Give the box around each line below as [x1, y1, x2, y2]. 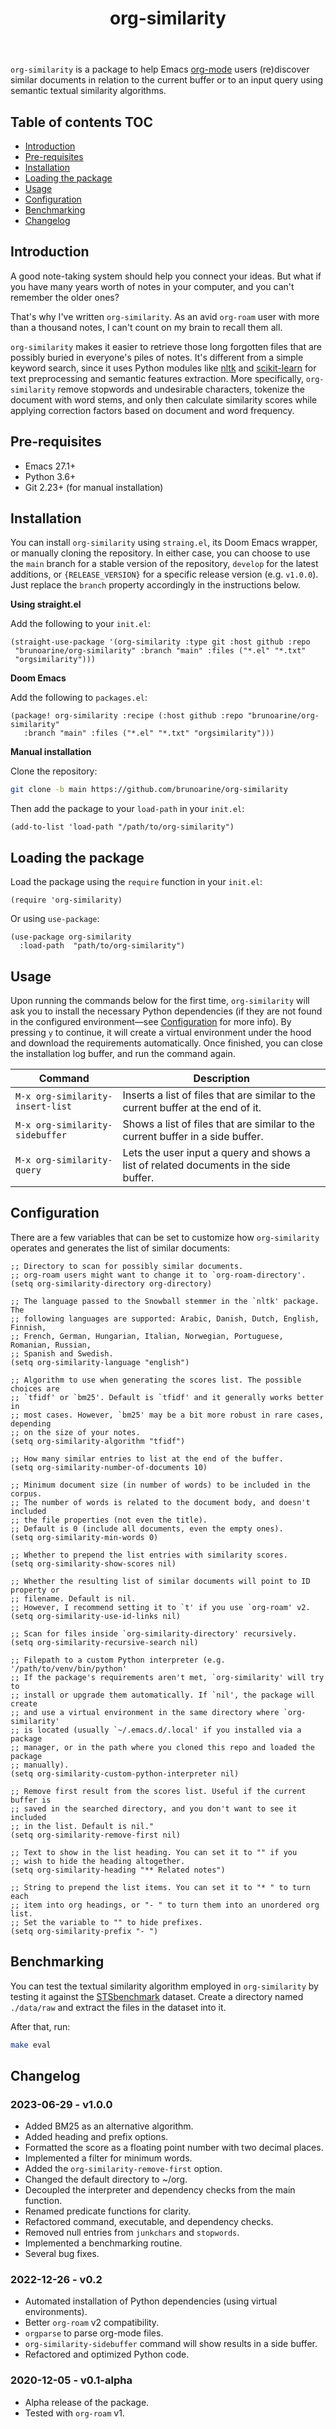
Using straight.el [10, 598, 82, 611]
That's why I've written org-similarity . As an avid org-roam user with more [10, 310, 320, 322]
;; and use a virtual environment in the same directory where [10, 1707, 280, 1717]
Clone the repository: [10, 765, 98, 777]
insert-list [15, 1100, 73, 1112]
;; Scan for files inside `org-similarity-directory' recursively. [10, 1628, 298, 1639]
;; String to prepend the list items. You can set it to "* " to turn [10, 1882, 311, 1892]
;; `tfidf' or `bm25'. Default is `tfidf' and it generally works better [10, 1392, 325, 1402]
